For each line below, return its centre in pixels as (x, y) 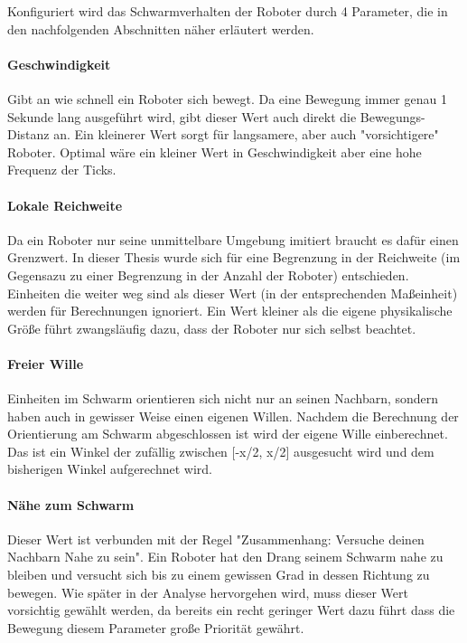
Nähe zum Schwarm (71, 504)
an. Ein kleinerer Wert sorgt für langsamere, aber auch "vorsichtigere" (246, 134)
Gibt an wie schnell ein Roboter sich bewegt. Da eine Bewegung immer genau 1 (227, 98)
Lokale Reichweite (65, 205)
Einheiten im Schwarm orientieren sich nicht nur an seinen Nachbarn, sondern (223, 398)
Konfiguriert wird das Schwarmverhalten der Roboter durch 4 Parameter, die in (228, 11)
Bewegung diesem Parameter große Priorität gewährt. (156, 627)
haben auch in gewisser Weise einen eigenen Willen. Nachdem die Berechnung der (233, 416)
